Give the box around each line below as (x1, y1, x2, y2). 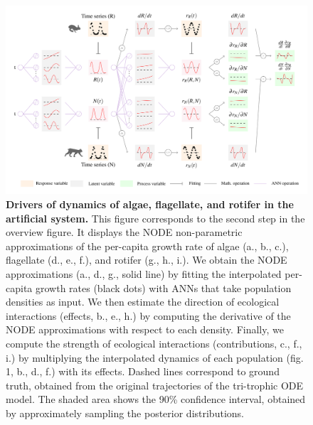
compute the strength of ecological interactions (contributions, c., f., (6, 335, 302, 350)
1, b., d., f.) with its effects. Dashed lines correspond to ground (6, 364, 280, 379)
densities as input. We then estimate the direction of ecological (6, 294, 280, 309)
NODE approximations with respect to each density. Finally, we (6, 322, 284, 337)
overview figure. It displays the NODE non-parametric (6, 225, 243, 240)
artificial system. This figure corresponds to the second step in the (6, 210, 305, 225)
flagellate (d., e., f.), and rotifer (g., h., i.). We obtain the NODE (6, 252, 287, 267)
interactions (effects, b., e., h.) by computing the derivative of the (6, 308, 291, 323)
